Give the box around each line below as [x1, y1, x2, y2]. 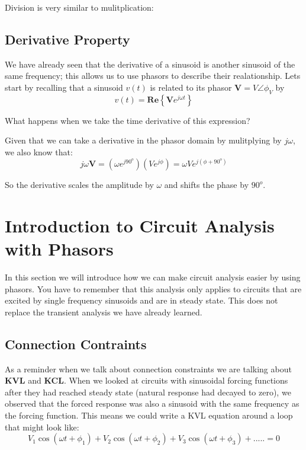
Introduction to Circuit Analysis [5, 213, 275, 237]
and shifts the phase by [164, 178, 249, 191]
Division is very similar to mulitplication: [5, 1, 154, 13]
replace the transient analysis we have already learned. [5, 305, 202, 318]
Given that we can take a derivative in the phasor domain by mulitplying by [5, 134, 282, 146]
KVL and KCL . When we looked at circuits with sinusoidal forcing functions [5, 374, 288, 387]
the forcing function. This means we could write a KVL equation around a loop [5, 408, 293, 421]
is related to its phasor [150, 81, 232, 93]
